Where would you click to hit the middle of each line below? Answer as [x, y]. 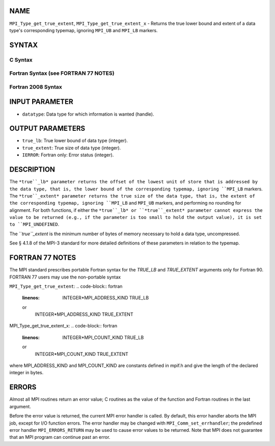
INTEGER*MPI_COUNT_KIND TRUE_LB [103, 337]
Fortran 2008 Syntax [36, 87]
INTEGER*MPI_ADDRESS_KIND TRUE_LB [106, 298]
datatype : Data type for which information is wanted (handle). [88, 114]
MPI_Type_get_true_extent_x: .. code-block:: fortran [63, 326]
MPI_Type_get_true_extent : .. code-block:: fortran [66, 286]
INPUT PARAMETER [41, 102]
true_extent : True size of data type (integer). [72, 148]
